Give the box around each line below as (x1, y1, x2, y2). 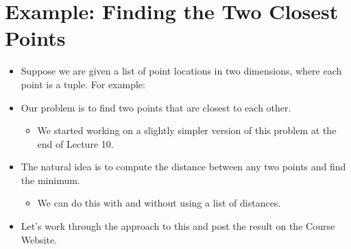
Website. (21, 232, 57, 246)
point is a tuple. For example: (21, 77, 145, 91)
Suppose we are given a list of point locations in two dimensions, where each (21, 64, 342, 78)
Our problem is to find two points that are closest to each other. (21, 100, 291, 114)
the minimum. (21, 172, 80, 187)
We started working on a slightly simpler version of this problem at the (37, 123, 337, 137)
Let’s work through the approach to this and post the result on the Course (21, 219, 335, 233)
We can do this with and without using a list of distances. (37, 196, 281, 210)
